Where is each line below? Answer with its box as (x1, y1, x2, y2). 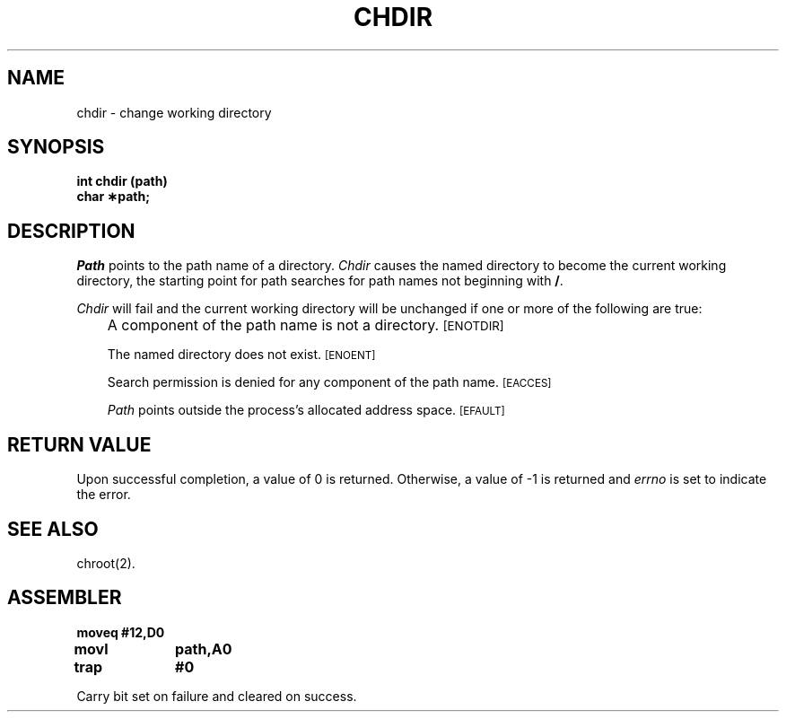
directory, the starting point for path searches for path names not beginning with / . (76, 273, 563, 289)
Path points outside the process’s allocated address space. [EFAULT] (107, 402, 505, 418)
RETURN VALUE (7, 433, 152, 456)
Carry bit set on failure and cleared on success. (76, 688, 357, 704)
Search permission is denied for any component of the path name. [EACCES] (107, 374, 552, 390)
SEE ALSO (7, 517, 99, 540)
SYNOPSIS (7, 136, 105, 159)
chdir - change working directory (76, 104, 272, 120)
